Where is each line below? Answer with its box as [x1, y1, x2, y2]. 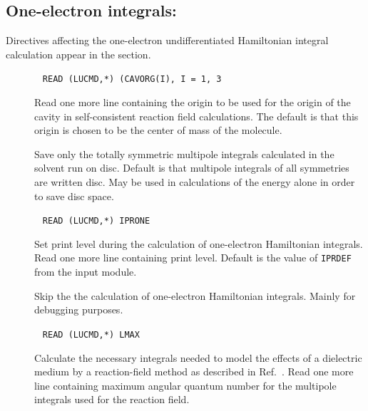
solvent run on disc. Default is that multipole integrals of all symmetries [34, 160, 349, 175]
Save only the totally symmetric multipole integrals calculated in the [34, 146, 334, 161]
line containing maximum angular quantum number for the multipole [34, 378, 337, 392]
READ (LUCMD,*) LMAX [42, 329, 140, 340]
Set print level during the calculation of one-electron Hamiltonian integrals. [34, 236, 363, 251]
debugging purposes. [34, 302, 123, 317]
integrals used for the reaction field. [34, 392, 190, 407]
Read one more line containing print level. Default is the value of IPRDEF [34, 250, 352, 265]
